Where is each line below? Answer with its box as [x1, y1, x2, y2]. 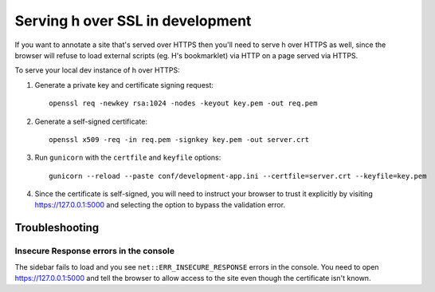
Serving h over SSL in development [14, 12, 252, 30]
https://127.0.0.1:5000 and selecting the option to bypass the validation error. [34, 200, 286, 210]
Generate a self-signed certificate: [34, 116, 147, 126]
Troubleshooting [14, 221, 100, 235]
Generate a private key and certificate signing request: [34, 80, 214, 89]
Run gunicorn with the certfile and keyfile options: [34, 152, 221, 163]
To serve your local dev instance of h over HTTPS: [14, 65, 181, 75]
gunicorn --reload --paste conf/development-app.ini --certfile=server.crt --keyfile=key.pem [49, 172, 427, 180]
